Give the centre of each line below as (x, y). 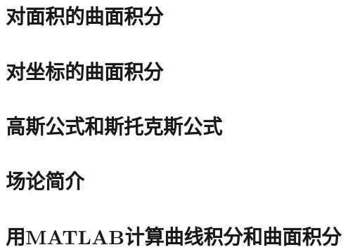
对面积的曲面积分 (85, 16)
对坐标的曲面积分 (85, 71)
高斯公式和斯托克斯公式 (114, 125)
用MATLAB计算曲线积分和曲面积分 (174, 236)
